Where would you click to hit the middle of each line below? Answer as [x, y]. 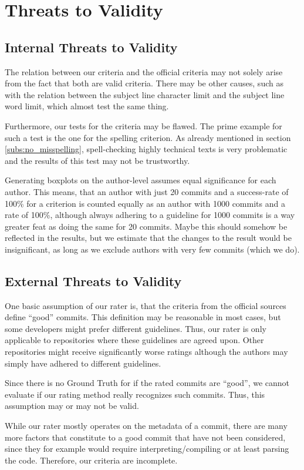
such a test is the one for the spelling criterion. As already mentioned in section [148, 137]
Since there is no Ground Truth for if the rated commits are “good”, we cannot [147, 383]
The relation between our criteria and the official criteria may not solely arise [144, 71]
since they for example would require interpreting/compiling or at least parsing [147, 449]
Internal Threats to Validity [91, 47]
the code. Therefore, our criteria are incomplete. [91, 460]
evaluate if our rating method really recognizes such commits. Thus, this [135, 394]
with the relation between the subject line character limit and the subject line [145, 94]
